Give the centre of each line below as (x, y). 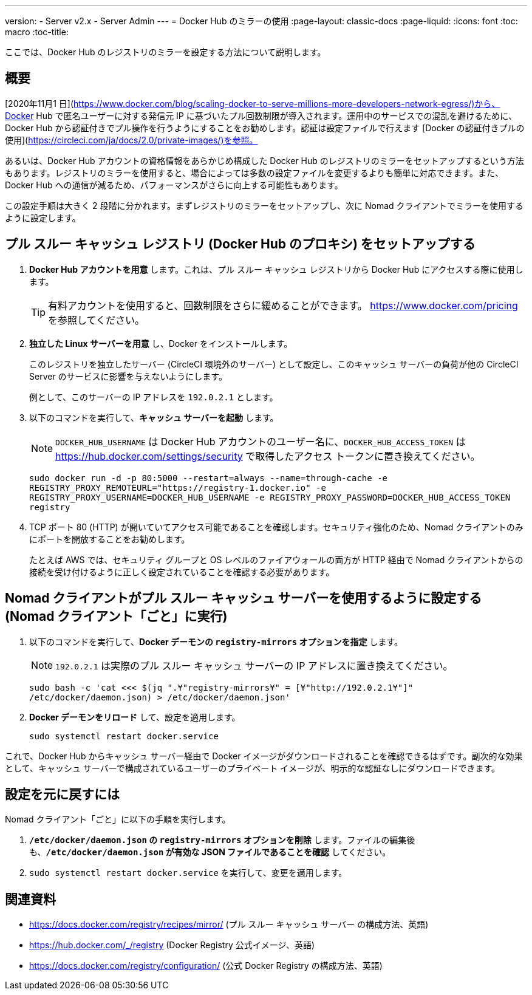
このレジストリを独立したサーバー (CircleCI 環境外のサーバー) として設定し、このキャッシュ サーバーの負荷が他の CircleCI (274, 364)
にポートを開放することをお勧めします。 (110, 539)
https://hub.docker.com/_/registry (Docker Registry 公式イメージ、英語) (172, 945)
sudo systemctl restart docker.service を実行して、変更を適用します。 (188, 873)
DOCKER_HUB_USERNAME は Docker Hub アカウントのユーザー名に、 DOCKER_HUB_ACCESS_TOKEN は (261, 441)
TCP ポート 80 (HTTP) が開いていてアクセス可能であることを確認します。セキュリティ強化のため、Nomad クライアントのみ (276, 527)
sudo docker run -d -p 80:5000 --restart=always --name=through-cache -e (209, 478)
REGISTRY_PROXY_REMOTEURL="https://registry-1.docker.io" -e (178, 487)
